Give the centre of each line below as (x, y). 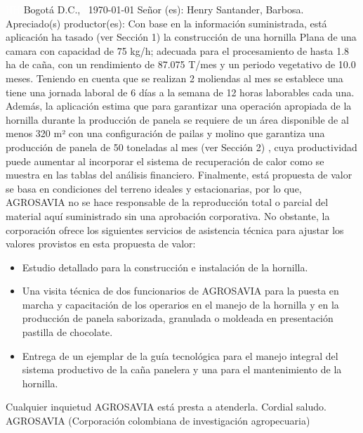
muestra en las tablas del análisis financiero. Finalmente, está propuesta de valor (179, 175)
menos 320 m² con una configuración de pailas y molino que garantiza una (165, 133)
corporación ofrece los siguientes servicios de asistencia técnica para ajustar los (175, 230)
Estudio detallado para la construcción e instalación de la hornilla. (165, 267)
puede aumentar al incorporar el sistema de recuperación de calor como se (165, 161)
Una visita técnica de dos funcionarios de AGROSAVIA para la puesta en (180, 291)
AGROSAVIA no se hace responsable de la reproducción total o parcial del (167, 202)
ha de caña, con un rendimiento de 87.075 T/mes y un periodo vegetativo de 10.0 (181, 64)
